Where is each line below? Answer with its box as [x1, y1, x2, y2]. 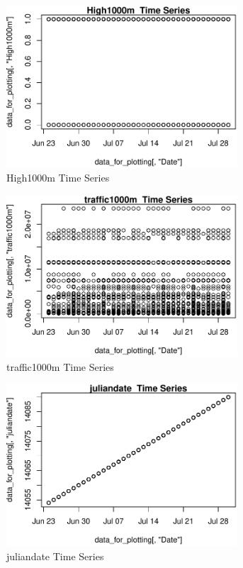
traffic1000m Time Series [6, 359, 114, 374]
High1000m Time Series [6, 170, 110, 185]
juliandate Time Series [6, 548, 104, 563]
